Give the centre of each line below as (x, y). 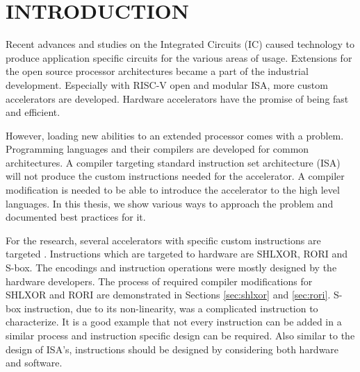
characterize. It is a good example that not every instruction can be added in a (174, 322)
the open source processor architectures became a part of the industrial (157, 71)
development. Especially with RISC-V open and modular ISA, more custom (167, 84)
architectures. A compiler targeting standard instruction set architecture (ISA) (173, 162)
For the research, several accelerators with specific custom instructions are (163, 240)
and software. (34, 363)
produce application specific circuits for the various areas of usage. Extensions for (179, 57)
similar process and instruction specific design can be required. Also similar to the (180, 335)
